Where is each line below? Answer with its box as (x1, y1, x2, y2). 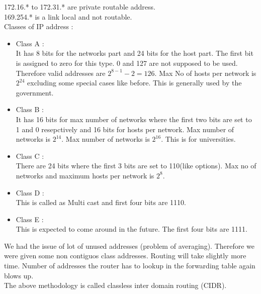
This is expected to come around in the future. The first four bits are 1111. (16, 224, 247, 234)
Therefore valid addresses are (16, 67, 106, 78)
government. (16, 87, 54, 97)
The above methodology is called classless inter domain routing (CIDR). (4, 280, 227, 290)
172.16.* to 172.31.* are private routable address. (4, 2, 155, 12)
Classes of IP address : (4, 21, 73, 32)
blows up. (4, 270, 34, 280)
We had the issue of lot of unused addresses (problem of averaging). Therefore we (4, 240, 255, 251)
